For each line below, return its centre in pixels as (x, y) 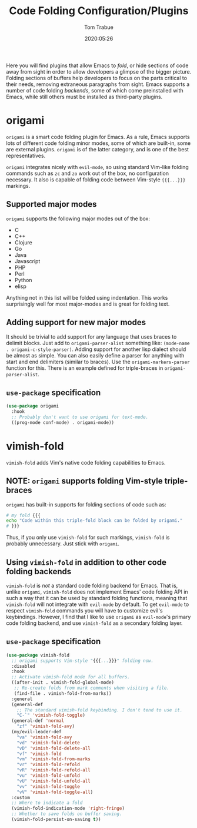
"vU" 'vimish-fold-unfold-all (54, 781)
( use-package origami (33, 406)
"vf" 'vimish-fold (39, 754)
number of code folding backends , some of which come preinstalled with (95, 90)
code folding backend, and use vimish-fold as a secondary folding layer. (94, 623)
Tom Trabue (99, 27)
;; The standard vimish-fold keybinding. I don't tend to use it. (100, 710)
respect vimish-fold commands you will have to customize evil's (84, 610)
